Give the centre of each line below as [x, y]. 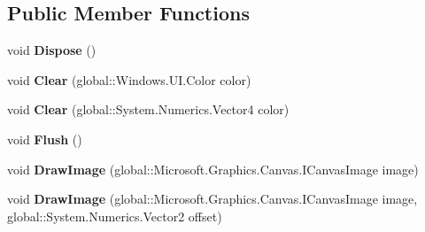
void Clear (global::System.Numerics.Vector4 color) [148, 109]
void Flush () [45, 139]
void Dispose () [52, 50]
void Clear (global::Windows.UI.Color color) [129, 79]
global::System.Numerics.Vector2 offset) [115, 216]
